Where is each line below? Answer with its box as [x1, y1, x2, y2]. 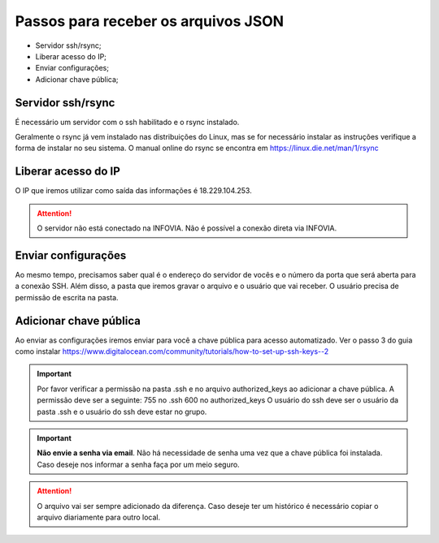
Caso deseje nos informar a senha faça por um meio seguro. [37, 459, 240, 469]
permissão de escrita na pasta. [15, 292, 119, 302]
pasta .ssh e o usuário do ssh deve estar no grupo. [37, 407, 207, 416]
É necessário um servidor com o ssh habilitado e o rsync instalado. [15, 117, 240, 127]
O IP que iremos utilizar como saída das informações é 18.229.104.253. [15, 186, 252, 196]
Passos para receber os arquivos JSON [15, 12, 285, 30]
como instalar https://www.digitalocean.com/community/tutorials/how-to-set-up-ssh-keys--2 [15, 347, 329, 356]
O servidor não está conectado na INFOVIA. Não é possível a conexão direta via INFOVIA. [37, 223, 337, 233]
